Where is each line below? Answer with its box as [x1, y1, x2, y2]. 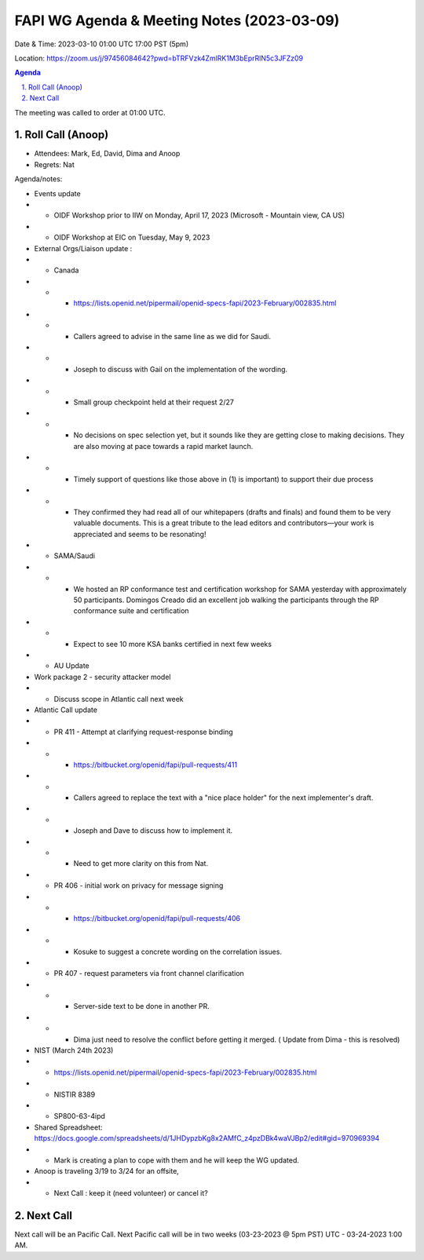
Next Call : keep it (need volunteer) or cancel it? [53, 1189, 208, 1198]
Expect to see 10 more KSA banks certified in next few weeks [73, 639, 272, 648]
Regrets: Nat [34, 159, 75, 169]
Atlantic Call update [34, 705, 98, 714]
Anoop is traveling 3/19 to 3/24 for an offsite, [34, 1167, 180, 1176]
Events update [34, 188, 82, 198]
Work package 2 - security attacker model [34, 672, 171, 681]
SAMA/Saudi [53, 551, 96, 561]
